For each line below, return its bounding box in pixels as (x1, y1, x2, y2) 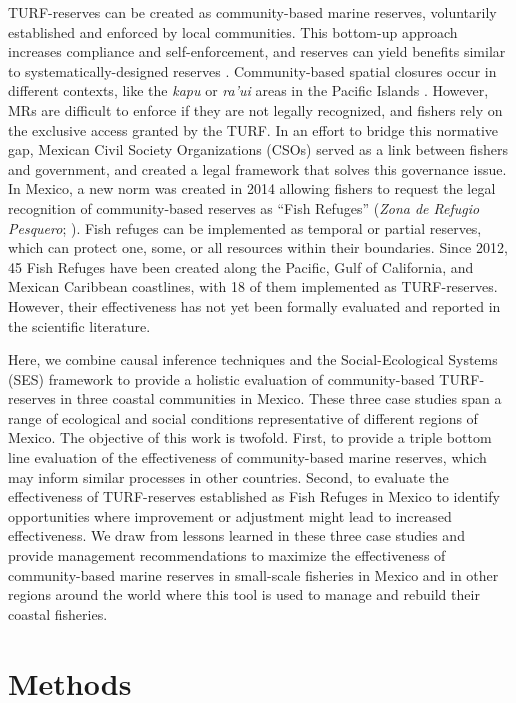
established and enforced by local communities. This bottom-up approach (8, 21, 458, 42)
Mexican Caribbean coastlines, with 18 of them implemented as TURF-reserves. (8, 276, 498, 297)
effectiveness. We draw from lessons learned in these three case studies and (8, 525, 465, 546)
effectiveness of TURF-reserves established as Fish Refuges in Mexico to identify (8, 486, 500, 507)
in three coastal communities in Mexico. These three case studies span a (60, 388, 502, 409)
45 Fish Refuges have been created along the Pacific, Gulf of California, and (8, 256, 474, 277)
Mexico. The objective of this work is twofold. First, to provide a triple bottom (8, 427, 492, 448)
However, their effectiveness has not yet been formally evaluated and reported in (8, 295, 501, 316)
